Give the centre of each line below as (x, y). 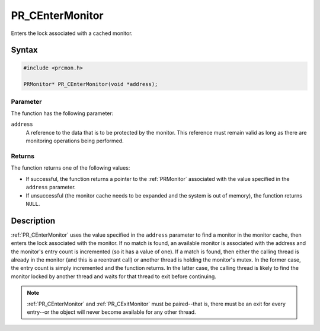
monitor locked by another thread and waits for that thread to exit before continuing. (113, 276)
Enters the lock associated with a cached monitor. (72, 33)
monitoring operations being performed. (75, 141)
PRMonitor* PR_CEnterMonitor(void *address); (91, 84)
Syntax (24, 50)
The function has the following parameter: (62, 113)
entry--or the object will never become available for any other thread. (111, 312)
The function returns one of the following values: (71, 168)
